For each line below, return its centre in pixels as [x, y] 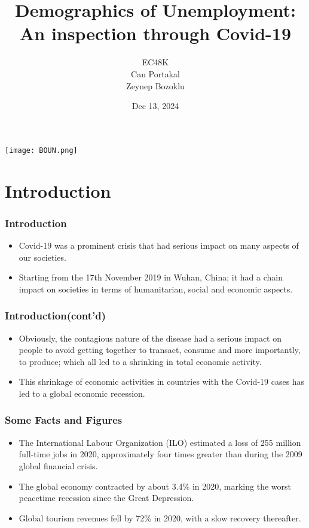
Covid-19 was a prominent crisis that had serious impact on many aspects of [159, 245]
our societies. [42, 257]
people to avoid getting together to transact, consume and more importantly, [160, 350]
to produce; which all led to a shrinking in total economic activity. [140, 361]
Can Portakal [155, 73]
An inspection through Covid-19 [155, 33]
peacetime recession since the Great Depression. [106, 498]
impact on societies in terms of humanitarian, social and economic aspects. [156, 289]
